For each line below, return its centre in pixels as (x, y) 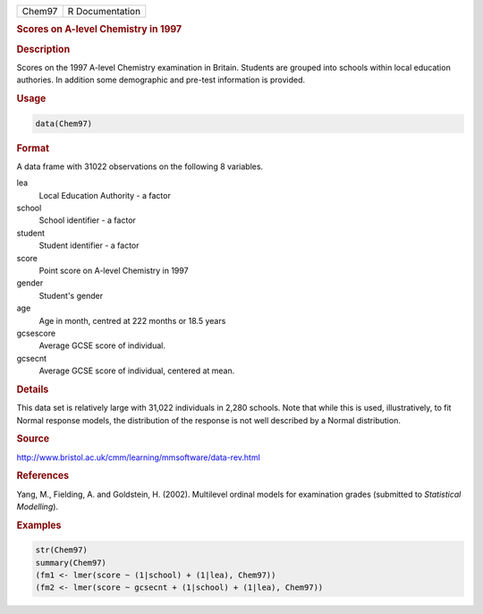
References (43, 476)
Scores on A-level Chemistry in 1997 (99, 30)
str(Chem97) (62, 550)
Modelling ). (37, 507)
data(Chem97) (64, 124)
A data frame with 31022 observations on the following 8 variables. (140, 166)
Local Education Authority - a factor (105, 195)
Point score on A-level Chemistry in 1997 (114, 270)
